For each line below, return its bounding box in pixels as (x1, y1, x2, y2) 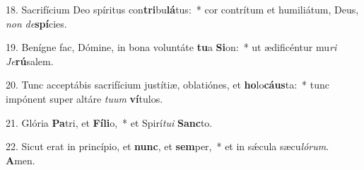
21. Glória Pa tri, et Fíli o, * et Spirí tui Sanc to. (6, 115, 213, 130)
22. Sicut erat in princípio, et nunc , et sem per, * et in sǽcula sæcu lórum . (6, 139, 329, 154)
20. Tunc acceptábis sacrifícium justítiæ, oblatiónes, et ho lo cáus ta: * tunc (6, 77, 329, 92)
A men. (6, 152, 35, 167)
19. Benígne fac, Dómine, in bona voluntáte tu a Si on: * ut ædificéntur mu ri (6, 40, 337, 55)
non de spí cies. (6, 16, 67, 30)
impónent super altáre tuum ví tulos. (6, 91, 163, 106)
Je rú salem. (6, 53, 54, 68)
